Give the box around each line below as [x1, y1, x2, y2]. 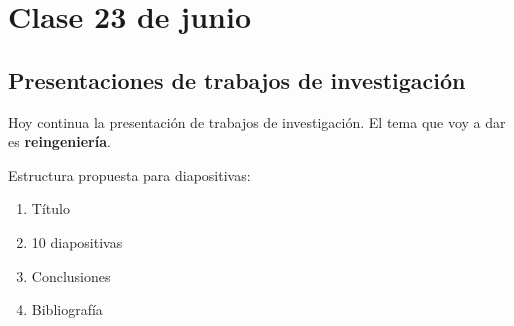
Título [31, 198, 70, 219]
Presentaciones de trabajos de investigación [8, 64, 466, 95]
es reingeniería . [8, 131, 111, 152]
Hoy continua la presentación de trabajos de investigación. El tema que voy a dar [8, 111, 506, 132]
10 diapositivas [31, 231, 123, 252]
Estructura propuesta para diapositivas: [8, 164, 251, 185]
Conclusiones [31, 265, 111, 286]
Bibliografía [31, 299, 103, 320]
